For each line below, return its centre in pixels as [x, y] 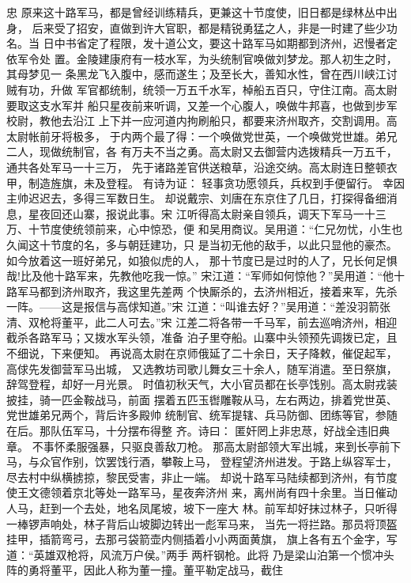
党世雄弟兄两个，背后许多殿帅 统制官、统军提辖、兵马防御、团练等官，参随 [202, 415]
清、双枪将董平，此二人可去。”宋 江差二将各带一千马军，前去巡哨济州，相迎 [202, 322]
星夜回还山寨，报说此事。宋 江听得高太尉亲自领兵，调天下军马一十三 [207, 213]
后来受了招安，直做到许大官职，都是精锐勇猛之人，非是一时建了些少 [209, 27]
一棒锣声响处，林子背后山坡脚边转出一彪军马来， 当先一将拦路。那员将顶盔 [202, 523]
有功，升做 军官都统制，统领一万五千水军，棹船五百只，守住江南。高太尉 [207, 89]
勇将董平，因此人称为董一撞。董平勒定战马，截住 [155, 570]
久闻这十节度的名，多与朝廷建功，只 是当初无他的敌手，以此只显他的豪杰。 [202, 244]
